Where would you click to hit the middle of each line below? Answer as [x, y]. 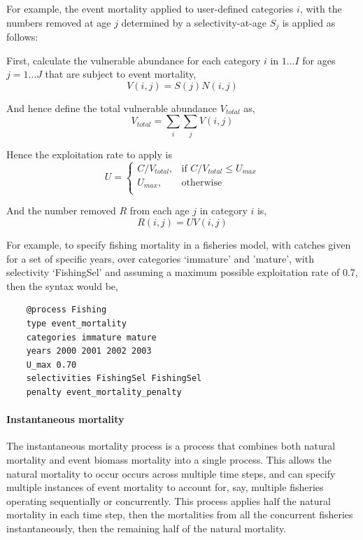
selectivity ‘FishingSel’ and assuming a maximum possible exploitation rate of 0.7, [182, 272]
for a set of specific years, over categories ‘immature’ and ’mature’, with [160, 258]
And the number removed [61, 210]
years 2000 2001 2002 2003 [89, 351]
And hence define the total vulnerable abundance [112, 108]
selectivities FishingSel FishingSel [114, 379]
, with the [321, 8]
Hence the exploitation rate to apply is [89, 154]
